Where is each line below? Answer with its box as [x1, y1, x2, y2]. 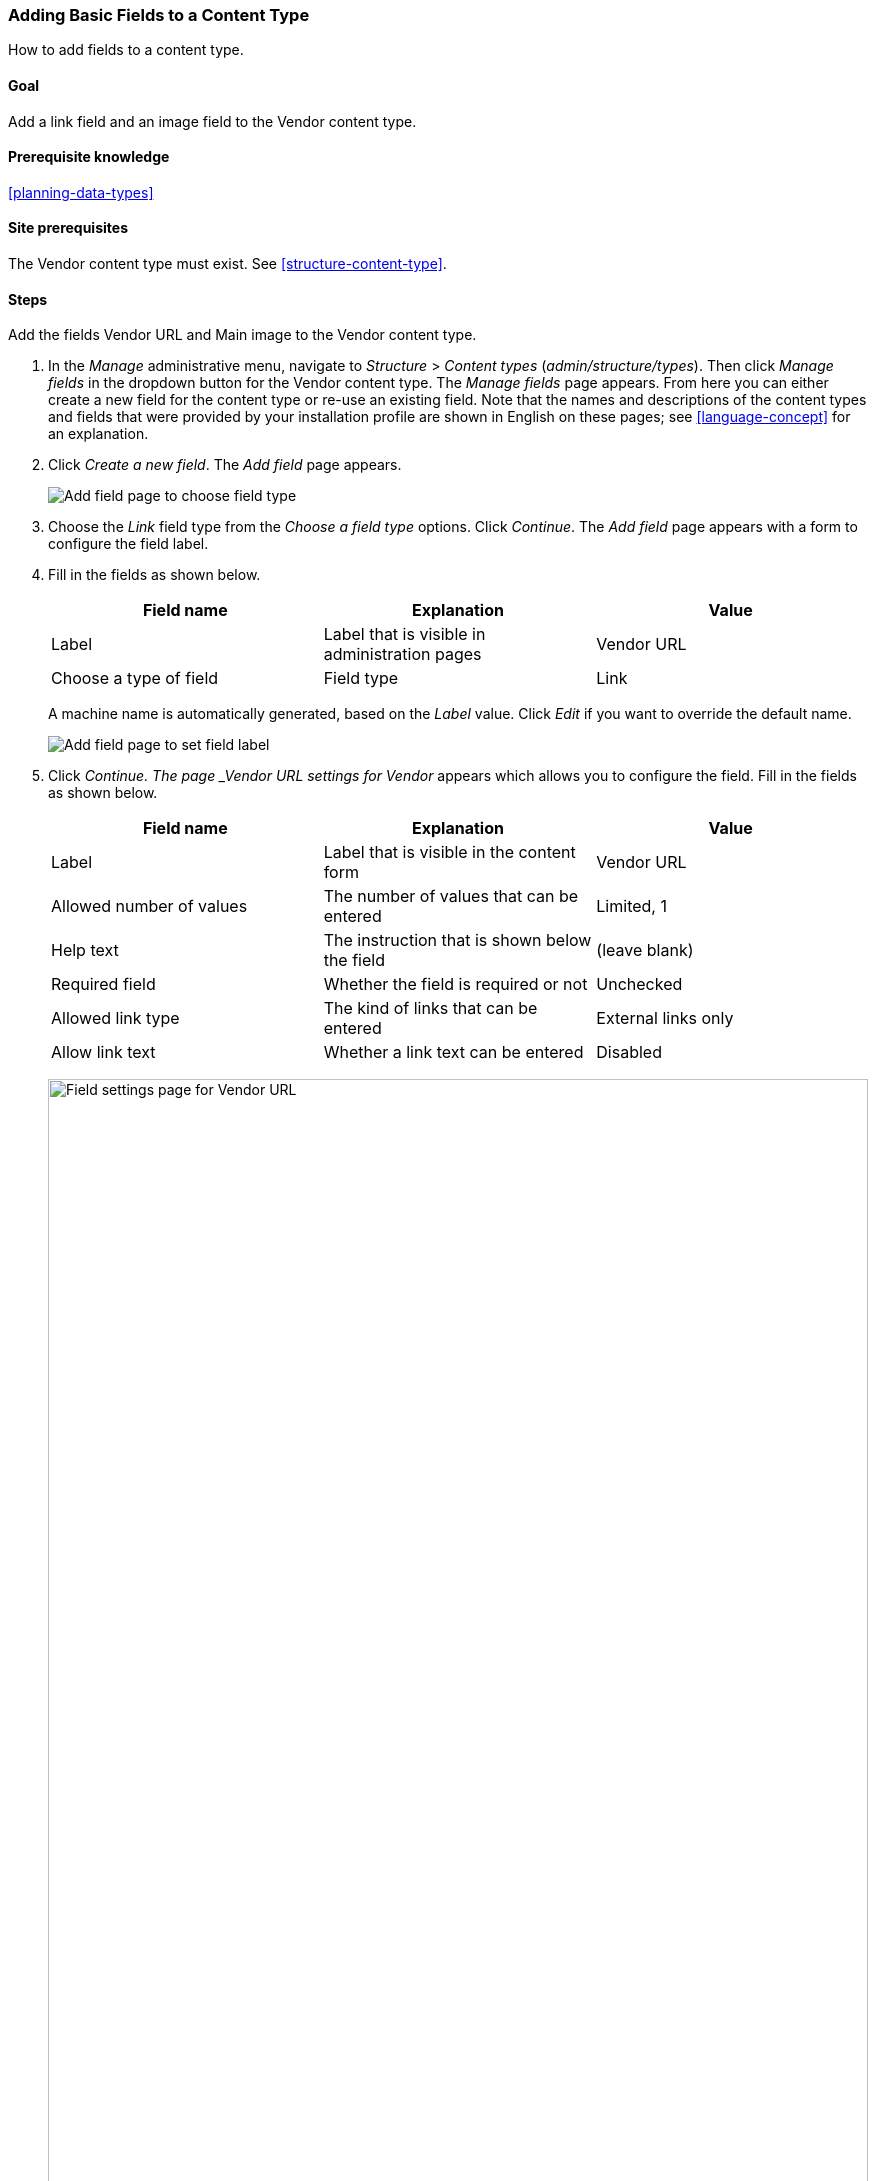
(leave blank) [596, 940, 694, 961]
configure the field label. [48, 535, 209, 553]
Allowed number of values [51, 896, 248, 917]
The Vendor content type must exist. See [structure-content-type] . [8, 255, 447, 273]
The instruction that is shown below [323, 930, 592, 951]
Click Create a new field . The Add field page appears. [48, 456, 402, 474]
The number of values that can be [323, 886, 579, 907]
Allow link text [51, 1042, 156, 1063]
